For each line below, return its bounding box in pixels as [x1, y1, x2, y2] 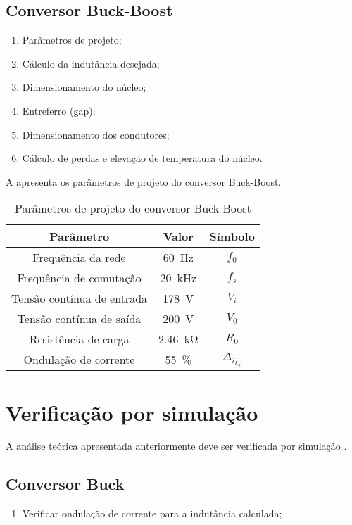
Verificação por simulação [6, 398, 258, 426]
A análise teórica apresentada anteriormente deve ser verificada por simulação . [6, 438, 347, 453]
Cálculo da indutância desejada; [22, 56, 160, 70]
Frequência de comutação [17, 270, 142, 286]
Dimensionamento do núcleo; [22, 80, 146, 94]
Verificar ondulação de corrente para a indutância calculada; [22, 506, 282, 521]
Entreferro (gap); [22, 103, 96, 118]
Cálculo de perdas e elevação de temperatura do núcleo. [22, 151, 263, 165]
